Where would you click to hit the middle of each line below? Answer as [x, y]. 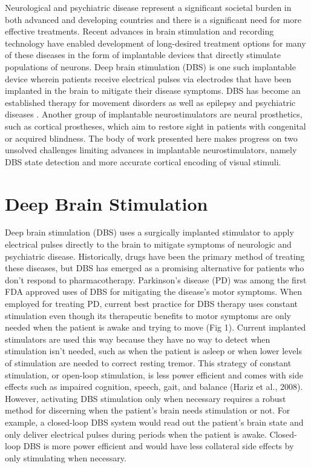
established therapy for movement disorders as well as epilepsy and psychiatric [150, 102]
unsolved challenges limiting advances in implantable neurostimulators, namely [151, 150]
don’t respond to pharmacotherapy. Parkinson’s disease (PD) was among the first [156, 279]
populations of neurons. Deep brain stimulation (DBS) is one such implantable [150, 66]
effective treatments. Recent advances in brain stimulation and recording [139, 31]
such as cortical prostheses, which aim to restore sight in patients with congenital [155, 126]
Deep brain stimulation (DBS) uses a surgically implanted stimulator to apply [149, 232]
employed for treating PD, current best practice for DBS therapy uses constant [151, 303]
